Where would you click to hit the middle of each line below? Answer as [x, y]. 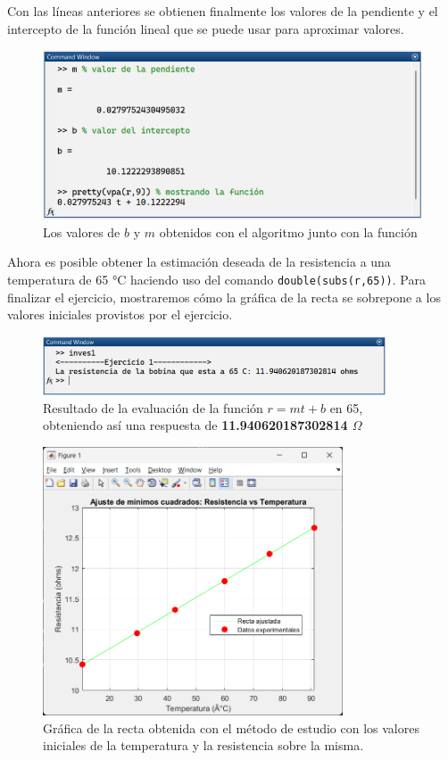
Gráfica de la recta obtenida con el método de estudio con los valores [231, 727]
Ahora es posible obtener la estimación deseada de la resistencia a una [199, 262]
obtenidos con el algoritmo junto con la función [288, 231]
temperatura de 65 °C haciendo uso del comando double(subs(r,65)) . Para [216, 279]
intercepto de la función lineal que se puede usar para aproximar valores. [206, 28]
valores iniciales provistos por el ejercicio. [120, 314]
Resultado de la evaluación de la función [153, 407]
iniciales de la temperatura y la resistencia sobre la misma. [203, 745]
